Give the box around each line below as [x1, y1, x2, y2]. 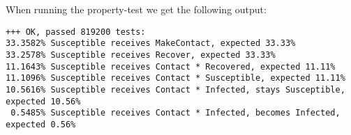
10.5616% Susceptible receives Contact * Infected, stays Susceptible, [6, 84, 345, 95]
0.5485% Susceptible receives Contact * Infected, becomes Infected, [10, 108, 341, 118]
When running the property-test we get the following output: [6, 2, 267, 16]
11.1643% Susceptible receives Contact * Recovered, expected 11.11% [6, 61, 336, 72]
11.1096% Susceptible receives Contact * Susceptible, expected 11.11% [6, 73, 345, 84]
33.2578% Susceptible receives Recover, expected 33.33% [6, 49, 276, 60]
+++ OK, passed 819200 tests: [6, 26, 146, 37]
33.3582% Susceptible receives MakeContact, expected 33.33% [6, 38, 296, 49]
